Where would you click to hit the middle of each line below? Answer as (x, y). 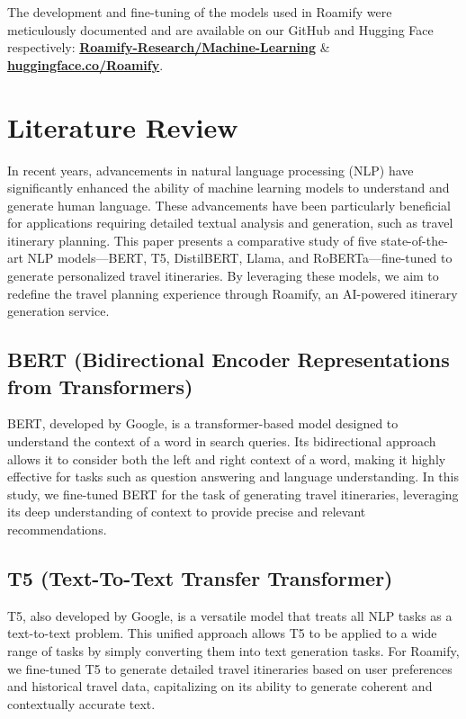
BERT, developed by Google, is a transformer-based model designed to (203, 423)
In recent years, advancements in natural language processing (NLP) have (211, 170)
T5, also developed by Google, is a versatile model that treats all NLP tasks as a (230, 615)
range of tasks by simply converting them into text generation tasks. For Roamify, (233, 650)
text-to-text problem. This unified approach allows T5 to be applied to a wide (222, 633)
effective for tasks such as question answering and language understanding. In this (233, 476)
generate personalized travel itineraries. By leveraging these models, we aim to (223, 276)
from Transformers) (100, 386)
